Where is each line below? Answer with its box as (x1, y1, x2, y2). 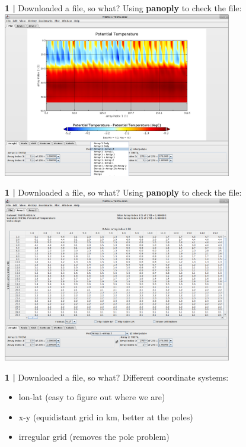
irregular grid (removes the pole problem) (18, 430, 170, 443)
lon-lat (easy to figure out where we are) (18, 391, 165, 403)
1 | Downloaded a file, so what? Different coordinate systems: (5, 371, 229, 383)
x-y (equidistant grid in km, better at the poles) (18, 410, 193, 423)
